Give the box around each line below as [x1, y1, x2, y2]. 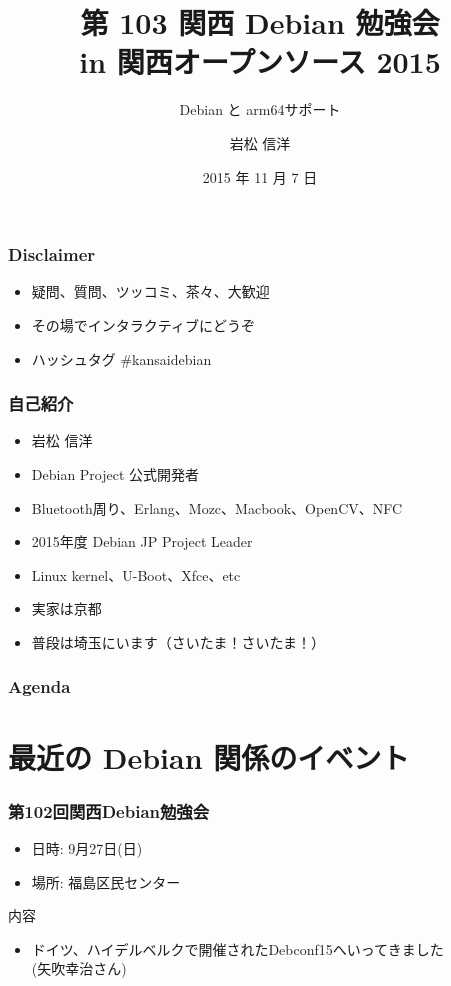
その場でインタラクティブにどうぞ [31, 314, 255, 335]
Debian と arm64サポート [179, 99, 341, 120]
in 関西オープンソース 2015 [79, 41, 441, 82]
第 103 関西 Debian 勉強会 [80, 2, 440, 43]
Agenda [8, 674, 71, 699]
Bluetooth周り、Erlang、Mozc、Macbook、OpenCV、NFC [31, 497, 403, 518]
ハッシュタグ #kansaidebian [31, 348, 212, 369]
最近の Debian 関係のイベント [8, 736, 410, 777]
